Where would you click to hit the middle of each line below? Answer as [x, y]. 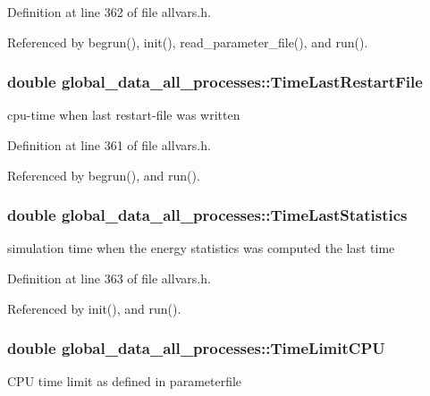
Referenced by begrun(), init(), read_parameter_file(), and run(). [188, 42]
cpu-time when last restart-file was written [124, 115]
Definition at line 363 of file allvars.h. [109, 278]
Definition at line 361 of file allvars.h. [109, 145]
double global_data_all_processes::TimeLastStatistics [207, 215]
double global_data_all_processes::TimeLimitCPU [196, 348]
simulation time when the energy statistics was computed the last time [201, 248]
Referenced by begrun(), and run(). [104, 175]
